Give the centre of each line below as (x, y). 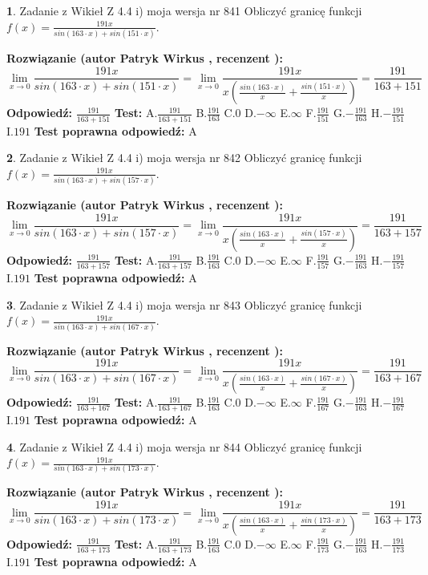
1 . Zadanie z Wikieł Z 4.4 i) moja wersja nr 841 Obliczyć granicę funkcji (184, 10)
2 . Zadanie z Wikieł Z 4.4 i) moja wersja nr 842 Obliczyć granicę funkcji (184, 158)
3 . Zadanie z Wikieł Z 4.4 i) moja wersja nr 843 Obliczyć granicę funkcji (184, 304)
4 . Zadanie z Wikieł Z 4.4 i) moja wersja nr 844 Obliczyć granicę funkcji (184, 446)
